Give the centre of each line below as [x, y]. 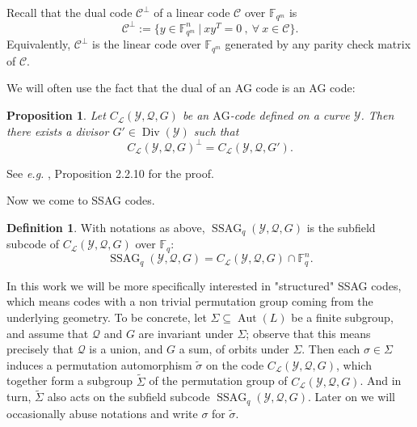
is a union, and [126, 349]
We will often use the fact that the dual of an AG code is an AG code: [181, 88]
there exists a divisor [58, 131]
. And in [381, 380]
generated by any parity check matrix [318, 44]
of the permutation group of [218, 380]
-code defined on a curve [290, 115]
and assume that [48, 333]
